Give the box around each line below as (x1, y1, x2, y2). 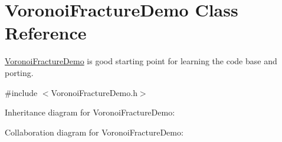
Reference (5, 21, 87, 45)
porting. (5, 66, 34, 78)
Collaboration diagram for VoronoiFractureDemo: (5, 126, 183, 138)
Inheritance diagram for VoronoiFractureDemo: (5, 106, 175, 118)
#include (5, 86, 38, 98)
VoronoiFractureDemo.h (51, 86, 137, 98)
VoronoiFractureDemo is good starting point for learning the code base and (5, 55, 277, 67)
